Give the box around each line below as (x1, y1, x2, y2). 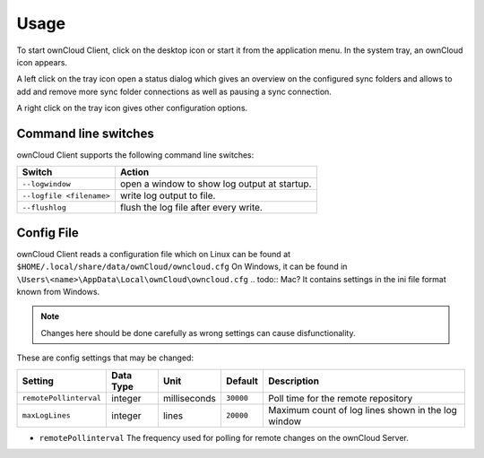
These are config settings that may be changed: (16, 352, 194, 363)
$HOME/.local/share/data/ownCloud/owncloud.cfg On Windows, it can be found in (16, 261, 348, 272)
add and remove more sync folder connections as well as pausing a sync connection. (16, 86, 332, 97)
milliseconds (162, 392, 217, 404)
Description (267, 375, 320, 387)
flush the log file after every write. (119, 202, 264, 214)
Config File (16, 225, 80, 240)
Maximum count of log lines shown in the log (267, 403, 457, 416)
